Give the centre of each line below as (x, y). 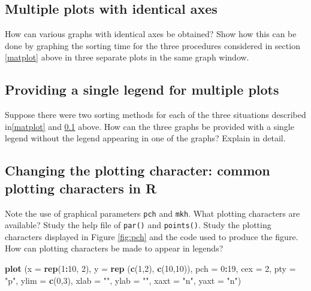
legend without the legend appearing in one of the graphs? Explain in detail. (145, 138)
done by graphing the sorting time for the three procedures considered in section (153, 45)
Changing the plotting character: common (138, 170)
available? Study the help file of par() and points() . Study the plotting (138, 225)
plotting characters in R (81, 188)
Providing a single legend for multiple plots (142, 90)
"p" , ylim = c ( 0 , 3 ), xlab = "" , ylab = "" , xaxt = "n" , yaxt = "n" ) (123, 280)
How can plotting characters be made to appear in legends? (114, 248)
